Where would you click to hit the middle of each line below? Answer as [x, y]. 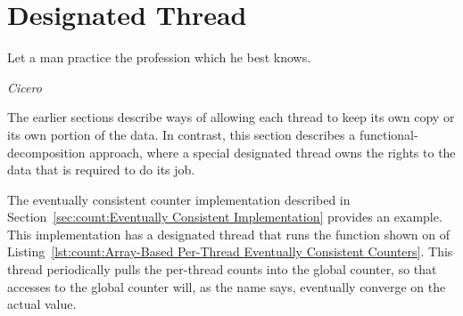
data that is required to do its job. [101, 170]
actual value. [42, 304]
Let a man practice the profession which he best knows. [159, 57]
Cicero [25, 87]
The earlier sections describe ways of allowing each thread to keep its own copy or [231, 117]
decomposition [46, 152]
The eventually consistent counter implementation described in [179, 199]
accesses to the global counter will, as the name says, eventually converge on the [227, 286]
